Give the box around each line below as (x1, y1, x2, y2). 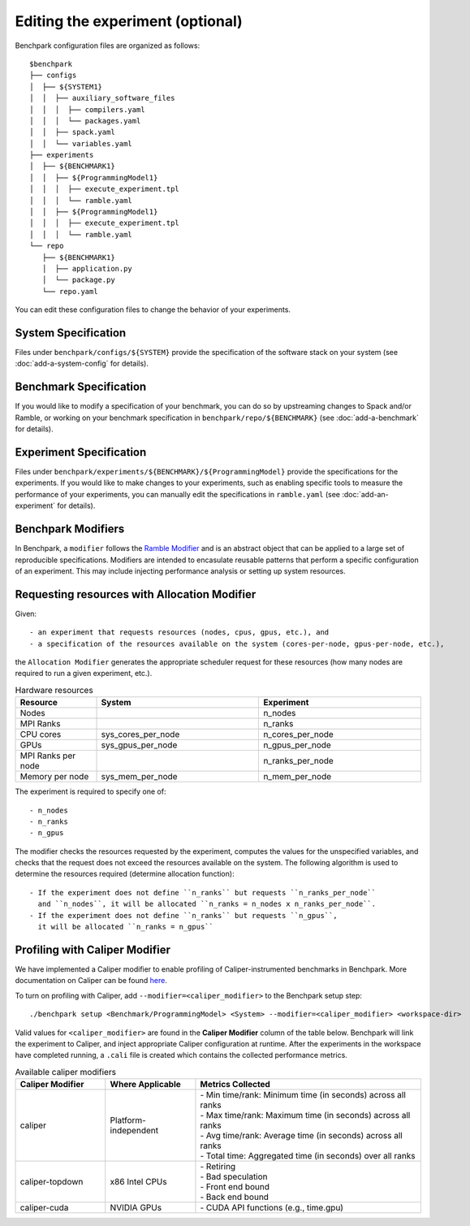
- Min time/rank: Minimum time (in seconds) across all (200, 1090, 406, 1101)
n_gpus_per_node (263, 739, 332, 751)
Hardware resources (15, 684, 93, 695)
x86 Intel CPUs (110, 1176, 167, 1188)
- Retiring (200, 1161, 236, 1172)
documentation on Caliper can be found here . (15, 976, 168, 986)
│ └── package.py (41, 275, 115, 284)
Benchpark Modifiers (15, 522, 125, 536)
